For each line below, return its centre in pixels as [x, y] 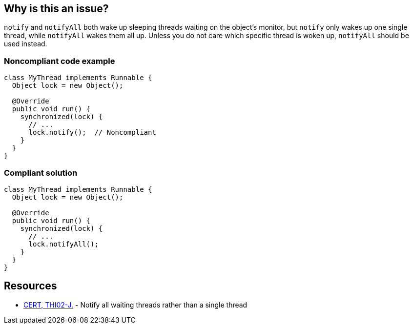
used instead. [26, 44]
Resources [31, 286]
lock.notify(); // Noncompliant [92, 133]
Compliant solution [41, 173]
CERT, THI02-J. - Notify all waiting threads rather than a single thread [135, 305]
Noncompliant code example [60, 61]
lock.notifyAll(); [63, 244]
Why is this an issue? [56, 9]
